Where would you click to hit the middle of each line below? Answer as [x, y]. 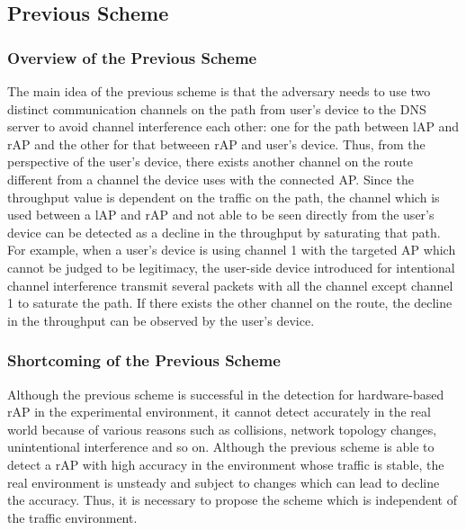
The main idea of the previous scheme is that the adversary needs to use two [219, 91]
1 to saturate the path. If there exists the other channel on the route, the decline [230, 303]
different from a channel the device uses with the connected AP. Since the [211, 179]
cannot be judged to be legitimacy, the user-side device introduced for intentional [231, 267]
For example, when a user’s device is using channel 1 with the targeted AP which [232, 250]
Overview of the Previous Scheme [132, 57]
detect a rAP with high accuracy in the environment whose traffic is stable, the [226, 464]
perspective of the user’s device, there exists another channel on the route [210, 162]
